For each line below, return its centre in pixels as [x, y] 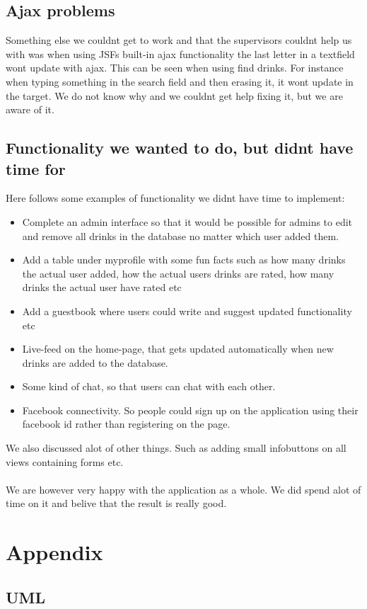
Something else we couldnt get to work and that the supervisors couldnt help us [179, 40]
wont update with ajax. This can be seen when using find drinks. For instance [175, 68]
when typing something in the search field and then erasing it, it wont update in [180, 81]
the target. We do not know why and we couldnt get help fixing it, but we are [174, 95]
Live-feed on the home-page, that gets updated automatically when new [178, 349]
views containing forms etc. [65, 461]
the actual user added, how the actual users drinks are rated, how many [178, 273]
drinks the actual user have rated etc [102, 287]
